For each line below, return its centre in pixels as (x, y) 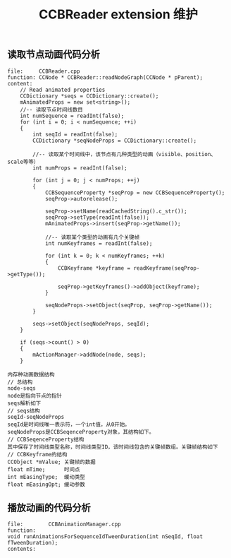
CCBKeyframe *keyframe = (94, 268)
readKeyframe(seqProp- (167, 268)
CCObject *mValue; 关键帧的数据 (52, 462)
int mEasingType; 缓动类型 (46, 477)
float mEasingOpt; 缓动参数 (46, 485)
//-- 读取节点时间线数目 (51, 109)
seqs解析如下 (24, 403)
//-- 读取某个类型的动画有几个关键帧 (92, 237)
